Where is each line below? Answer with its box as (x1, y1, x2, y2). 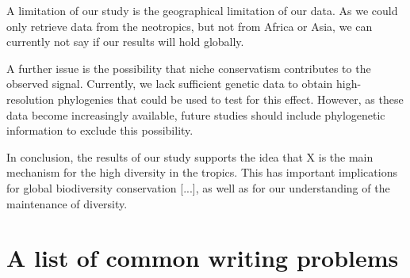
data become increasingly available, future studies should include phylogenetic (6, 106, 385, 123)
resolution (6, 90, 55, 107)
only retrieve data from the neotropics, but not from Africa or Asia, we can (6, 17, 373, 34)
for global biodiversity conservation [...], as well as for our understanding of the (6, 179, 390, 196)
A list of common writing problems (6, 242, 399, 274)
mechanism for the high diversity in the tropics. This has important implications (6, 164, 397, 181)
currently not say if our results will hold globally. (6, 33, 244, 50)
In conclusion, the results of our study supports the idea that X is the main (6, 148, 374, 165)
